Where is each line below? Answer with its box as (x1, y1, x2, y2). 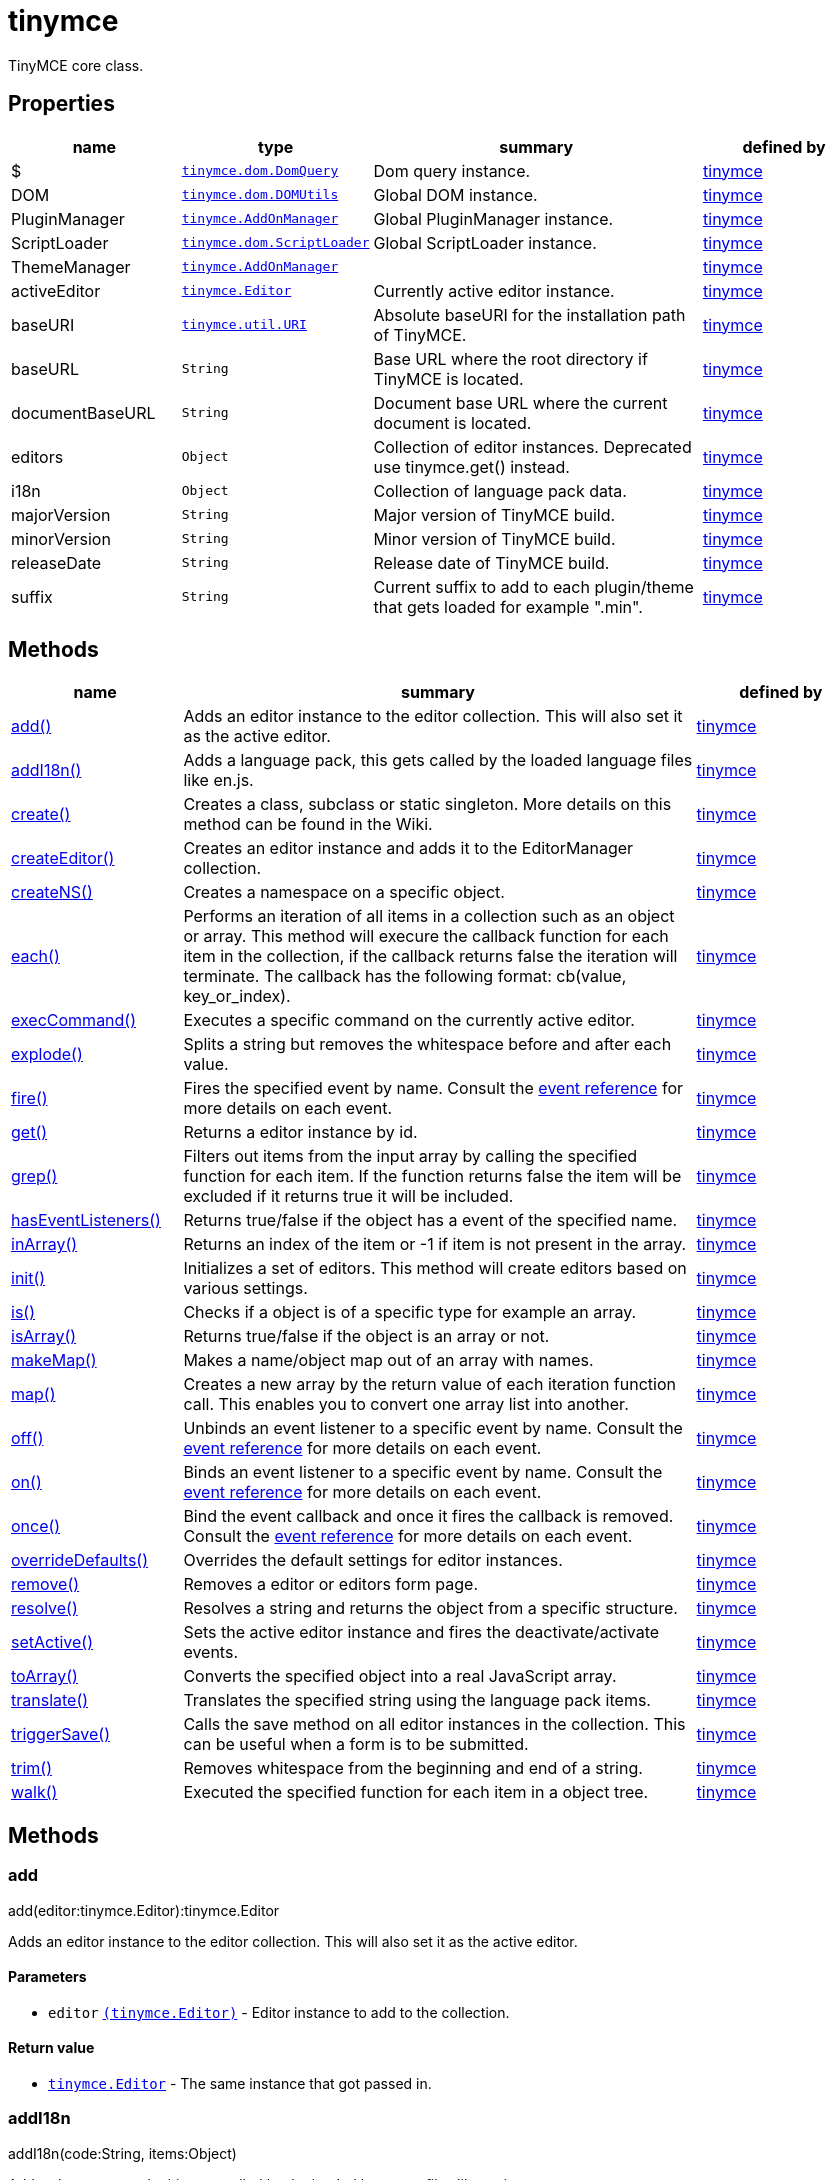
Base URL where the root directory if (373, 348, 648, 369)
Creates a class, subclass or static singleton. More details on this (183, 794, 672, 815)
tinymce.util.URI (181, 317, 307, 333)
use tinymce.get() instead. (373, 456, 570, 477)
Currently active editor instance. (373, 280, 615, 301)
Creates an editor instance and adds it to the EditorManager (183, 838, 634, 859)
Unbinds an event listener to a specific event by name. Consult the (183, 1418, 683, 1439)
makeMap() (11, 1350, 97, 1371)
